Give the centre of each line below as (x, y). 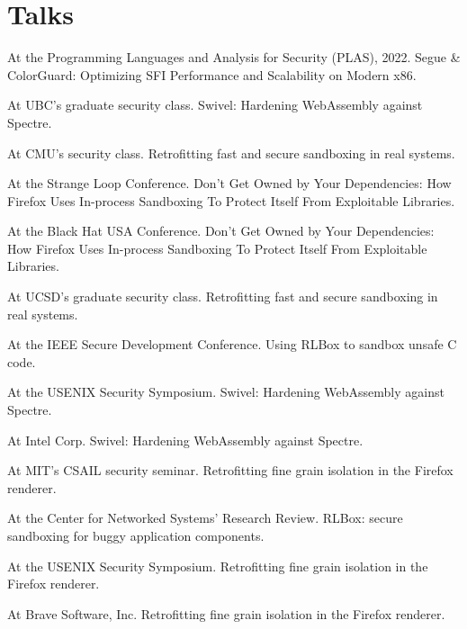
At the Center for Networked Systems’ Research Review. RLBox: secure (205, 518)
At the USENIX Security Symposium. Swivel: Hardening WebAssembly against (226, 392)
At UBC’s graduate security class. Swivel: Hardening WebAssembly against (215, 105)
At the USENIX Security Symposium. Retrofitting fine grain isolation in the (218, 566)
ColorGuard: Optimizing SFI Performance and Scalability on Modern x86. (212, 74)
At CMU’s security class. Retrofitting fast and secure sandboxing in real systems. (231, 153)
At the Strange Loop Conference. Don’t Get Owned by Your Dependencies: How (229, 183)
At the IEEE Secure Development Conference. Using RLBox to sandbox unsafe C (232, 344)
